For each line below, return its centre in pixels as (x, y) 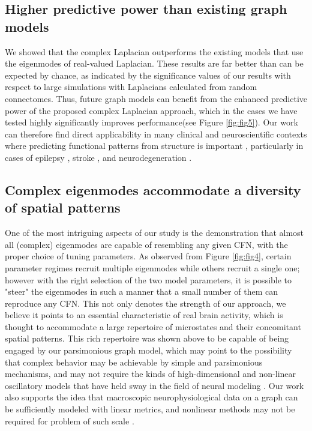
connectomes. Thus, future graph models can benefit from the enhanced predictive (156, 98)
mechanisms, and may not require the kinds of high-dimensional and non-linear (151, 374)
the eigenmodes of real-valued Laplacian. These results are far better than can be (154, 63)
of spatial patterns (63, 207)
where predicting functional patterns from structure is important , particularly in (154, 146)
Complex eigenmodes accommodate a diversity (153, 189)
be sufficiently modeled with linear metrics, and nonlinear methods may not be (150, 409)
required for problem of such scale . (70, 420)
